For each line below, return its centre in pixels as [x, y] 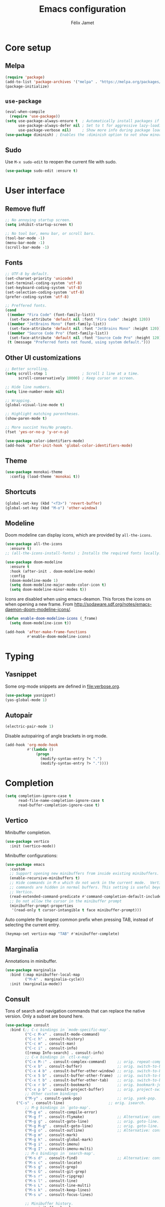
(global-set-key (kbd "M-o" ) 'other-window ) [51, 508]
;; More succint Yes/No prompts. [39, 427]
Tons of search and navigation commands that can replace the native [75, 1011]
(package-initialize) [27, 86]
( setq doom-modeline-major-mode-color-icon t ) [58, 585]
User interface [35, 191]
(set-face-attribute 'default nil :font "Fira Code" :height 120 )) [80, 319]
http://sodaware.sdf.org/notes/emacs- [113, 604]
